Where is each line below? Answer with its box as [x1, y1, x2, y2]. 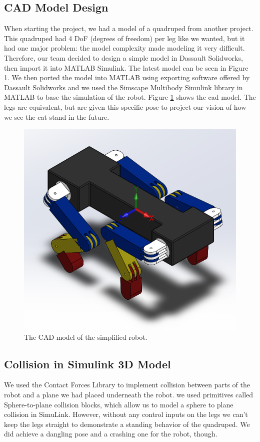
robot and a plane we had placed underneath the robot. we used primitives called [4, 389, 253, 399]
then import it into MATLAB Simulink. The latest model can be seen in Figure [4, 62, 248, 73]
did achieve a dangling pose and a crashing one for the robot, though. [4, 428, 217, 439]
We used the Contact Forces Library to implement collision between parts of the [4, 379, 250, 390]
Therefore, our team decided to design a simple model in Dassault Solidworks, [4, 52, 243, 63]
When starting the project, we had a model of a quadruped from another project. [4, 23, 253, 34]
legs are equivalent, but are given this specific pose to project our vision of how [4, 101, 246, 112]
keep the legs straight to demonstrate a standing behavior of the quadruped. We [4, 418, 250, 429]
